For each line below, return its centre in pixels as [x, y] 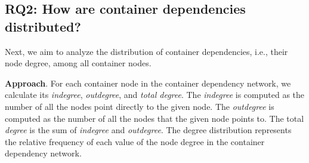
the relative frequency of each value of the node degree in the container [135, 141]
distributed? [43, 26]
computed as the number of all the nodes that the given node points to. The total [154, 118]
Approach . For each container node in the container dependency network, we [148, 83]
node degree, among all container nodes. [78, 63]
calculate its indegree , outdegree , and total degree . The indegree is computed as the [155, 95]
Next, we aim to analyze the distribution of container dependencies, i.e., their [146, 51]
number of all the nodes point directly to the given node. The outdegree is [140, 106]
